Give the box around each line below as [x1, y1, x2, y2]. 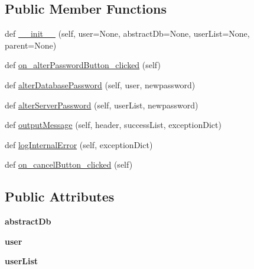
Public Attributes [5, 187, 115, 206]
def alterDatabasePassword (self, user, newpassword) [5, 78, 196, 91]
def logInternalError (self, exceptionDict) [5, 138, 153, 150]
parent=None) [5, 39, 57, 51]
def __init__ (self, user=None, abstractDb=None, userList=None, [5, 27, 250, 40]
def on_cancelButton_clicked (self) [5, 158, 133, 171]
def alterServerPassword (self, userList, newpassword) [5, 98, 198, 111]
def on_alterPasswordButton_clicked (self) [5, 59, 161, 71]
